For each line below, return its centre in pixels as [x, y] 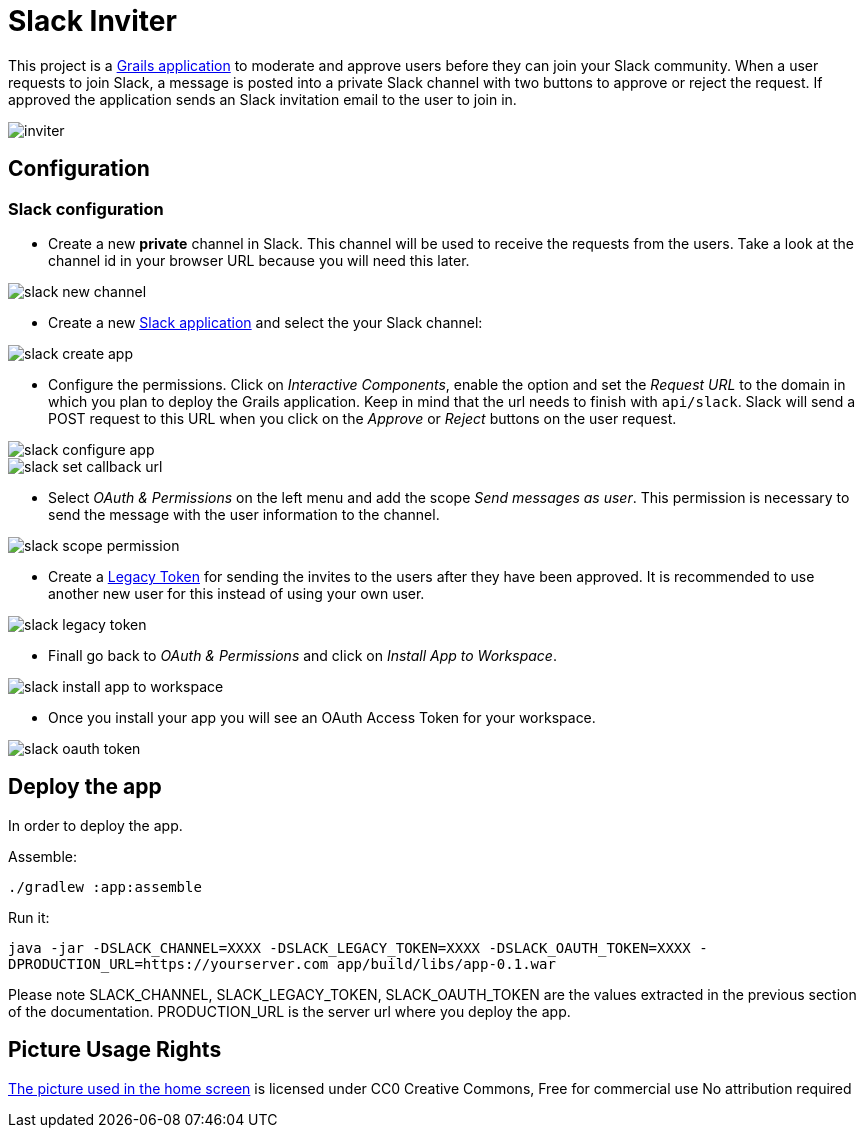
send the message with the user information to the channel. [244, 514]
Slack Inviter [92, 21]
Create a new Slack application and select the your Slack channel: [265, 322]
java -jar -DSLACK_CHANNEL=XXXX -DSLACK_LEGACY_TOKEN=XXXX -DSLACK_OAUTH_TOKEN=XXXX [349, 947]
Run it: [29, 917]
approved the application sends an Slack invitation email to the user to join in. [262, 99]
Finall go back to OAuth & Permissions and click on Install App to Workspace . [302, 655]
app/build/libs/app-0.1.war [446, 963]
